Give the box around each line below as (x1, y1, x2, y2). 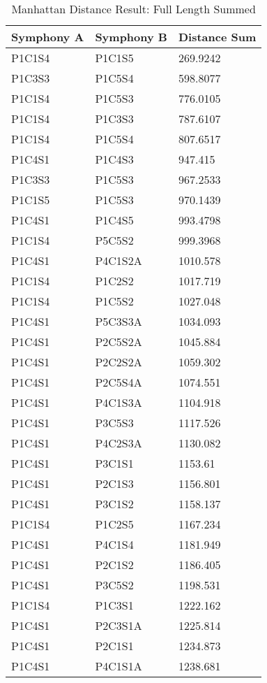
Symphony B (95, 29, 167, 45)
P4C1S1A (95, 658, 142, 674)
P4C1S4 (95, 536, 134, 552)
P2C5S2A (95, 333, 142, 350)
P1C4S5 (95, 212, 134, 228)
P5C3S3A (95, 313, 142, 329)
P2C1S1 (95, 638, 134, 654)
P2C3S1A (95, 617, 142, 633)
